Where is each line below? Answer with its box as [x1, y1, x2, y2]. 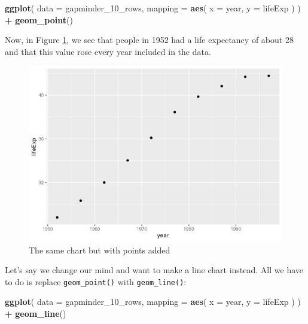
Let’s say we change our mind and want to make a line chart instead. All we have [5, 264, 303, 276]
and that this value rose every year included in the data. [5, 45, 211, 57]
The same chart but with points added [29, 243, 170, 256]
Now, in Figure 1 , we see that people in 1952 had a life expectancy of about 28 [5, 33, 294, 46]
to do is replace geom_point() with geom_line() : [5, 275, 187, 288]
